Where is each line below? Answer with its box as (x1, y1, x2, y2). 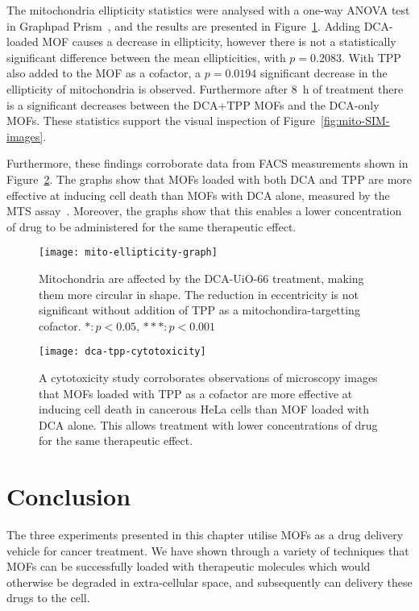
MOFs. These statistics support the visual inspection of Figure (6, 112, 315, 129)
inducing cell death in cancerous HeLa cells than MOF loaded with (39, 401, 370, 418)
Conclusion (6, 480, 131, 513)
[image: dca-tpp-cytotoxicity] (39, 346, 206, 358)
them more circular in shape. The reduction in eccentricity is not (39, 285, 359, 302)
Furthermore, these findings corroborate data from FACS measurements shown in (6, 155, 409, 172)
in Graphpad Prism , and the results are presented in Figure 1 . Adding (6, 17, 360, 34)
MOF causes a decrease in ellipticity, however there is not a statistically (42, 33, 396, 50)
